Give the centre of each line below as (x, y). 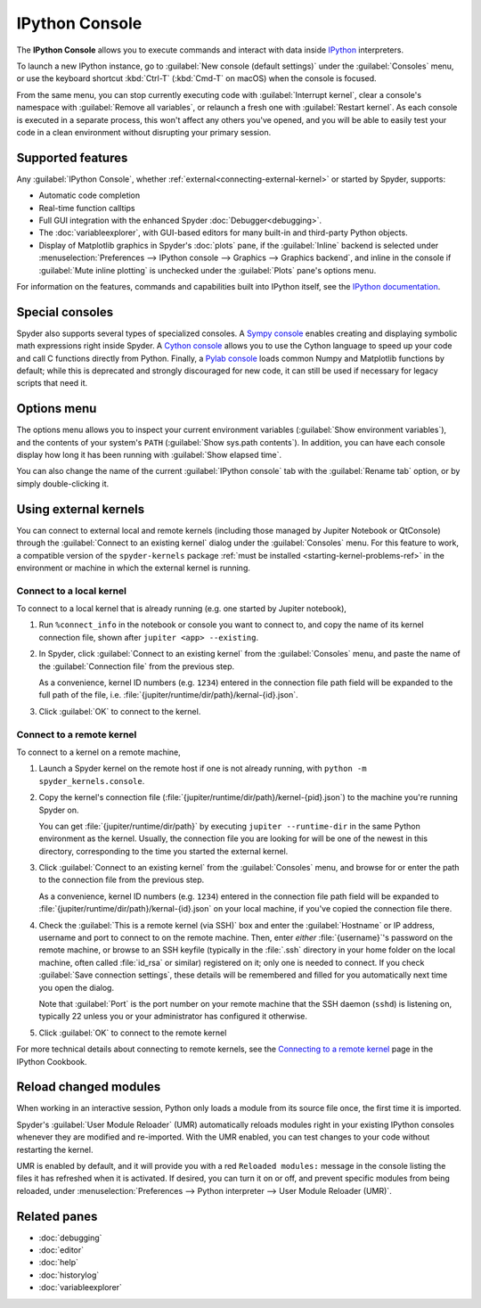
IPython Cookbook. (52, 1061)
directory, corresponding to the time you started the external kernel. (163, 851)
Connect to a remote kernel (77, 734)
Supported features (72, 157)
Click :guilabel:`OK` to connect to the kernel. (120, 711)
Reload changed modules (89, 1087)
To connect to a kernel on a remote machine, (99, 752)
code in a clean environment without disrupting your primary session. (144, 132)
